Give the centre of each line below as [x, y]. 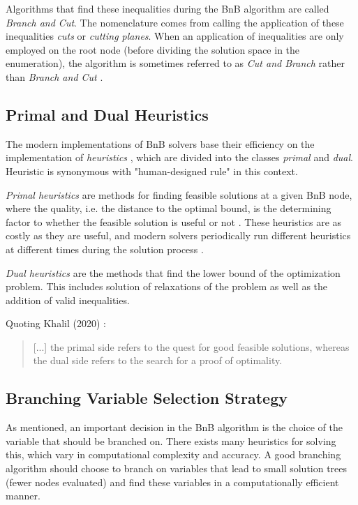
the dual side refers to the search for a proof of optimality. [158, 360]
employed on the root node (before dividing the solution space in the [153, 49]
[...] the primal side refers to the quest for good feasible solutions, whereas [191, 346]
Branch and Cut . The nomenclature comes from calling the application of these [175, 22]
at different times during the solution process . [105, 249]
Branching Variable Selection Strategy [147, 398]
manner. [23, 496]
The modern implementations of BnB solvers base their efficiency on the [160, 143]
